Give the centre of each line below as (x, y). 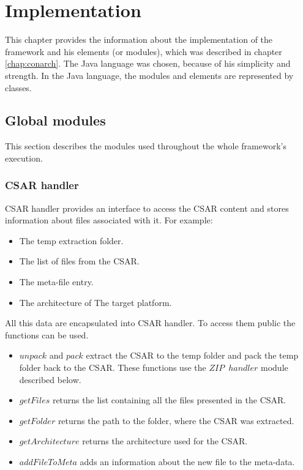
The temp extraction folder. (71, 240)
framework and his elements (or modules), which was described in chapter (144, 51)
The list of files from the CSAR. (79, 261)
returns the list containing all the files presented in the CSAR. (169, 400)
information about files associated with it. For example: (109, 220)
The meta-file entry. (56, 282)
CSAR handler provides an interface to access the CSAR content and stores (147, 208)
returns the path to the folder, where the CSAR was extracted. (176, 420)
